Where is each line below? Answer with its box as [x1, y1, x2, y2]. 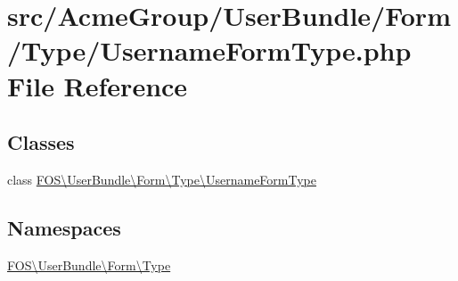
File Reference [7, 67, 188, 103]
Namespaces [7, 213, 121, 241]
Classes [7, 128, 75, 156]
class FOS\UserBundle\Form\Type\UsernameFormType [7, 169, 316, 188]
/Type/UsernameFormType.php [7, 32, 412, 69]
